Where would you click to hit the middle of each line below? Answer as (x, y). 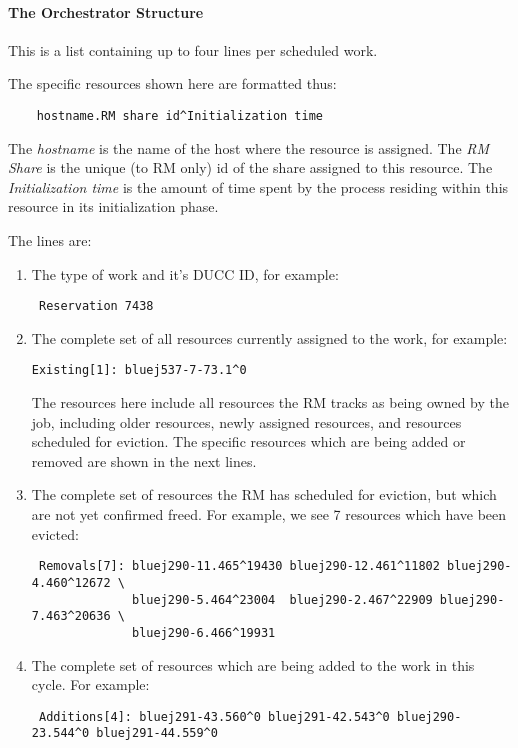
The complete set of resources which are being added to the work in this (253, 664)
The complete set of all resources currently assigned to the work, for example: (269, 337)
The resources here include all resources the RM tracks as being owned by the (270, 402)
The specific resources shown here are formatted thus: (172, 83)
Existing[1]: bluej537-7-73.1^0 (139, 370)
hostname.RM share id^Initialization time (179, 115)
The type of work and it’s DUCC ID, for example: (185, 273)
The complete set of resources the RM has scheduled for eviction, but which (264, 494)
